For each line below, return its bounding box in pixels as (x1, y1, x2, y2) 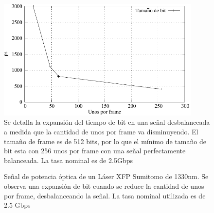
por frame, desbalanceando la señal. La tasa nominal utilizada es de (4, 190, 206, 200)
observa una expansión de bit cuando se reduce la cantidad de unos (4, 180, 204, 191)
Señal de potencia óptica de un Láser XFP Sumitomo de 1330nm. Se (4, 171, 209, 181)
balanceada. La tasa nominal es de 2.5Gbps (4, 155, 133, 165)
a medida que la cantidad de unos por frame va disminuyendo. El (4, 126, 198, 136)
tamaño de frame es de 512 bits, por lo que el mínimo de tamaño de (4, 136, 206, 146)
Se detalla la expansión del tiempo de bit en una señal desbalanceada (4, 117, 210, 127)
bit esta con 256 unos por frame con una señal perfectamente (4, 146, 186, 156)
